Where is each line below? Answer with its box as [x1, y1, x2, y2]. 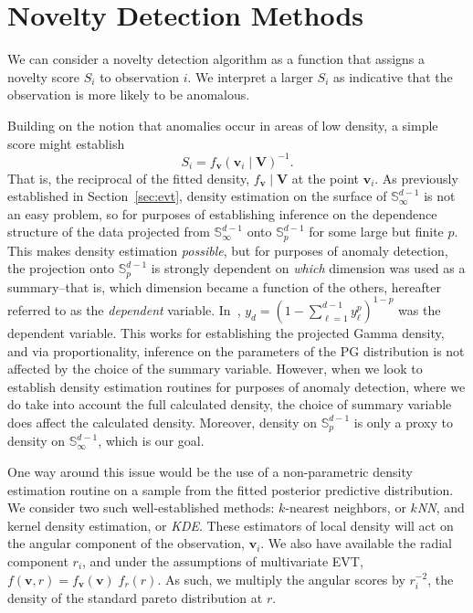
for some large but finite [309, 222, 444, 241]
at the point [291, 168, 359, 187]
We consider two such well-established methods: [7, 498, 275, 517]
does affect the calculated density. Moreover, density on [7, 412, 318, 431]
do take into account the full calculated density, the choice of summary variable [7, 395, 452, 414]
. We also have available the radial [260, 534, 453, 553]
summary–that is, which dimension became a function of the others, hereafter [7, 277, 441, 296]
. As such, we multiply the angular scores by [157, 569, 405, 588]
